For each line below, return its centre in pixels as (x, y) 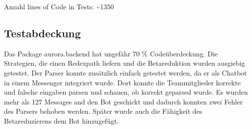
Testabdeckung (42, 33)
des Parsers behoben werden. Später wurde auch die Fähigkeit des (103, 111)
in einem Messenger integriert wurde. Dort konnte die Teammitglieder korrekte (122, 82)
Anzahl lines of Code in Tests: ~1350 (59, 6)
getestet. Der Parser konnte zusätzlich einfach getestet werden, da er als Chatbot (126, 72)
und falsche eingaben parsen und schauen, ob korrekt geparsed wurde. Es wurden (126, 92)
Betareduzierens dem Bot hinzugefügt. (62, 120)
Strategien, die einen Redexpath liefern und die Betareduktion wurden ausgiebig (125, 63)
